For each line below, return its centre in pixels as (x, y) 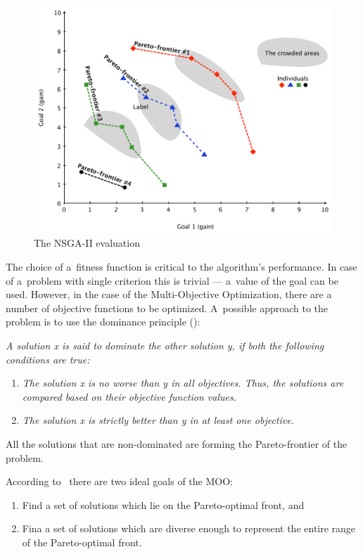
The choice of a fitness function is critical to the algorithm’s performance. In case (181, 266)
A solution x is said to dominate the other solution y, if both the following (165, 345)
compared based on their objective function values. (129, 396)
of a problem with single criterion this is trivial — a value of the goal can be (172, 280)
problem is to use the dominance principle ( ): (103, 322)
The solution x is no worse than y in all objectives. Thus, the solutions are (183, 383)
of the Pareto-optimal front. (82, 542)
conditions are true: (48, 359)
